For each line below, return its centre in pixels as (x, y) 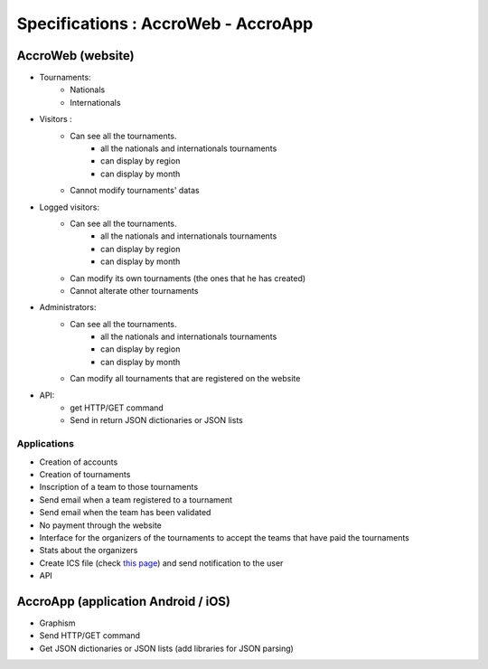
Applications (45, 444)
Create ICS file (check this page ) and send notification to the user (161, 563)
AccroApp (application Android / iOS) (123, 601)
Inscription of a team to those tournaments (119, 487)
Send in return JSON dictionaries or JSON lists (156, 420)
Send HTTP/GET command (89, 636)
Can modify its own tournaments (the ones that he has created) (188, 278)
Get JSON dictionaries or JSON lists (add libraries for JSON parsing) (166, 648)
